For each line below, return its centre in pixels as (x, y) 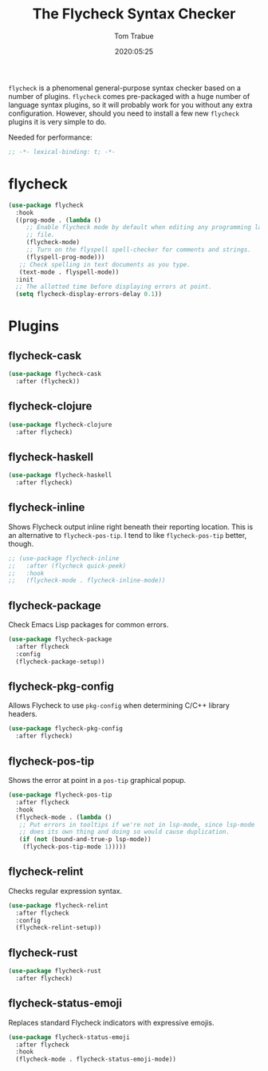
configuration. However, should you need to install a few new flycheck (124, 113)
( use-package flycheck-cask (55, 374)
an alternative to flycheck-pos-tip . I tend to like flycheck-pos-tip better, (128, 535)
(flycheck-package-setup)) (60, 662)
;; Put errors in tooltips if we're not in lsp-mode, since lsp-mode (137, 824)
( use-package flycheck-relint (59, 905)
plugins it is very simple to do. (57, 121)
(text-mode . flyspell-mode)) (69, 272)
